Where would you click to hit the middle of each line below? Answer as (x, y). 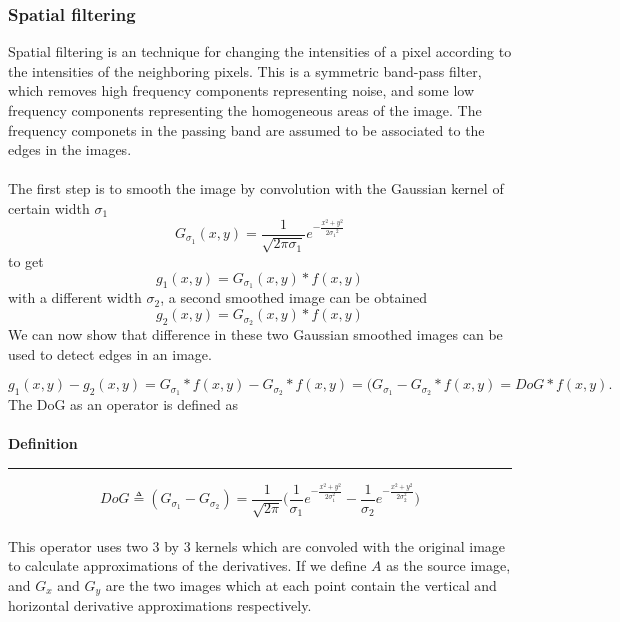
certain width (49, 207)
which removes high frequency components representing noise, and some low (241, 90)
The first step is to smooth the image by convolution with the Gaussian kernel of (256, 188)
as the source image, (448, 565)
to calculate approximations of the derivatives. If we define (187, 565)
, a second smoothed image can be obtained (294, 297)
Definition (43, 443)
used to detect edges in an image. (110, 353)
